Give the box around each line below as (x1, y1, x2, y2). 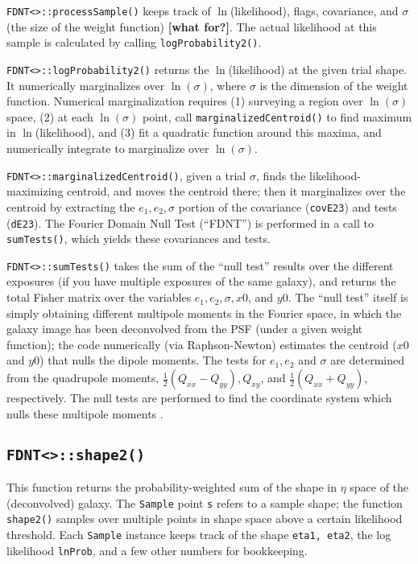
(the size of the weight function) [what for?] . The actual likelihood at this (6, 18, 377, 35)
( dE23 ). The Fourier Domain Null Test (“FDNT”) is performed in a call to (6, 214, 374, 231)
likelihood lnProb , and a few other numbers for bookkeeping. (6, 541, 308, 558)
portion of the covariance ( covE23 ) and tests (178, 198, 397, 215)
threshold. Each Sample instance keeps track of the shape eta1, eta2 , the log (6, 525, 391, 542)
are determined (330, 352, 404, 368)
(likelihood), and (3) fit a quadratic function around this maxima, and (35, 124, 382, 141)
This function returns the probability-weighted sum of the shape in (6, 479, 337, 495)
